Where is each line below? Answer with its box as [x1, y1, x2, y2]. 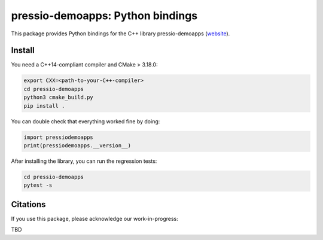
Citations [11, 199, 46, 209]
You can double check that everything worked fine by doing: [11, 117, 160, 125]
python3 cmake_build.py [23, 94, 94, 101]
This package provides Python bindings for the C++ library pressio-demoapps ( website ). [11, 30, 230, 37]
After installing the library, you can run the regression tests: [11, 157, 157, 165]
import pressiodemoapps [23, 133, 94, 141]
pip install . [23, 102, 65, 109]
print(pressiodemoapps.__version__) [23, 142, 132, 149]
